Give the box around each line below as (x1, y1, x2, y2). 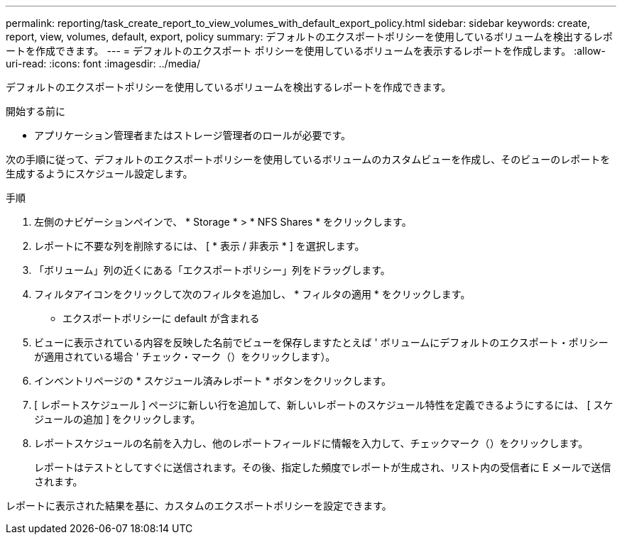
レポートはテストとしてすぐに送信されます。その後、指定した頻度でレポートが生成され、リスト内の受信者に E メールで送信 (34, 461, 611, 473)
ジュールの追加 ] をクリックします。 (34, 413, 201, 425)
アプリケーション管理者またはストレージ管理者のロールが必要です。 (34, 129, 351, 141)
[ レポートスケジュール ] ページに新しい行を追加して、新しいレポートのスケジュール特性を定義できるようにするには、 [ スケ (34, 399, 613, 411)
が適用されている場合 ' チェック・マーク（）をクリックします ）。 (34, 351, 336, 363)
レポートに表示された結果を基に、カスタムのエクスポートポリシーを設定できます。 (6, 500, 392, 512)
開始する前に (6, 105, 65, 117)
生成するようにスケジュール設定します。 (6, 167, 193, 180)
